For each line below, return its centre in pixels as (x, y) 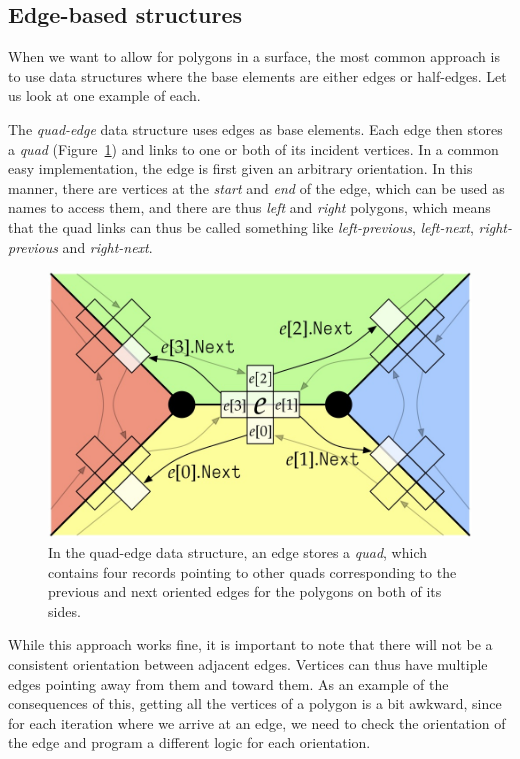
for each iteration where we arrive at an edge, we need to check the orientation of (257, 722)
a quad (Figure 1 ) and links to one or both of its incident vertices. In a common (253, 148)
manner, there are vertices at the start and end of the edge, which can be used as (256, 187)
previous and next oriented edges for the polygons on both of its (245, 591)
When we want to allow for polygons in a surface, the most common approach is (254, 56)
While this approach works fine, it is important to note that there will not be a (250, 644)
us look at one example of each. (104, 95)
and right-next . (107, 246)
